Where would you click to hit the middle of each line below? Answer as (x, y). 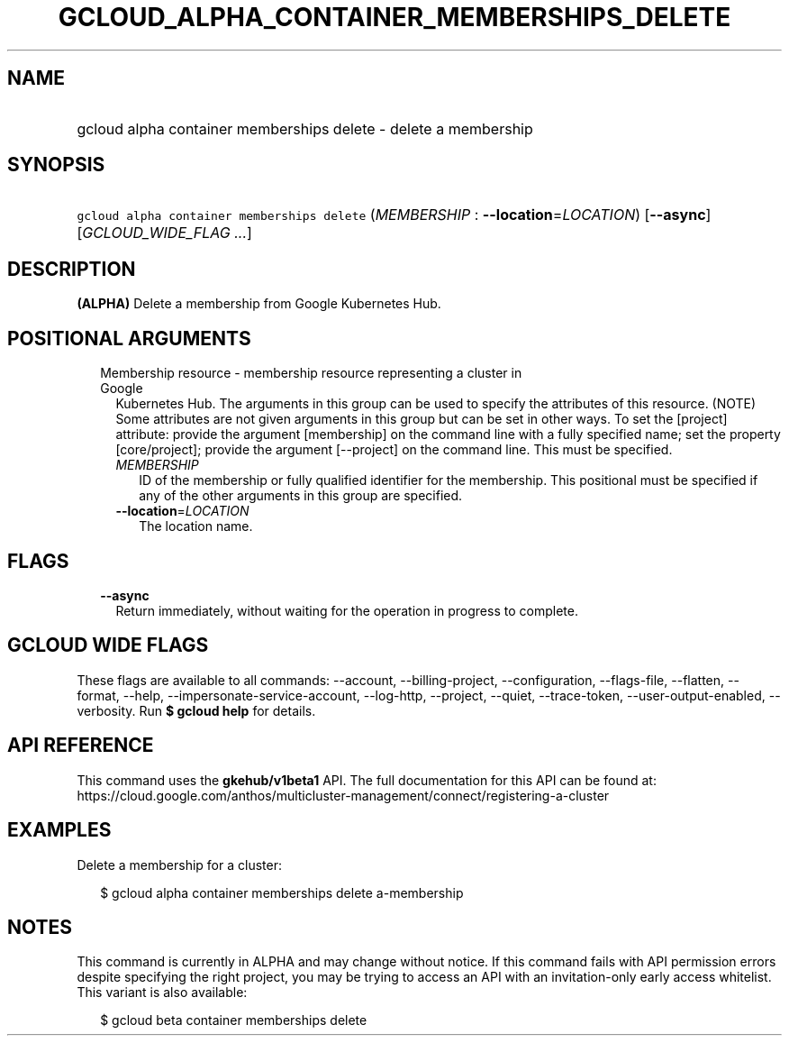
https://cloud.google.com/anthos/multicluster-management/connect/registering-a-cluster (343, 795)
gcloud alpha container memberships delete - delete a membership (305, 128)
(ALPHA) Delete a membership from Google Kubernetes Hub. (259, 304)
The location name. (196, 526)
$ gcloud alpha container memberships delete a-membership (282, 892)
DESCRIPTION (72, 269)
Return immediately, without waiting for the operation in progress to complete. (347, 610)
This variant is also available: (162, 993)
